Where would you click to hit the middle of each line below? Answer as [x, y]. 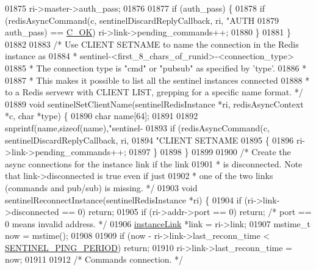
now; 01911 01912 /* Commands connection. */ [94, 259]
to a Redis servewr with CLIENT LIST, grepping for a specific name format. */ [154, 92]
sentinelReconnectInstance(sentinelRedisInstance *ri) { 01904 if [123, 199]
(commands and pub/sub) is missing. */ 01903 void [101, 187]
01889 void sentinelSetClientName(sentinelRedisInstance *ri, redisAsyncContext [154, 104]
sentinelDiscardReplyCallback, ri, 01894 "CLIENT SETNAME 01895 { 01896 [149, 140]
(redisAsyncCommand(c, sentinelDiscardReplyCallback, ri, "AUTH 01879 [142, 20]
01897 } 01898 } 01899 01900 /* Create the [210, 152]
